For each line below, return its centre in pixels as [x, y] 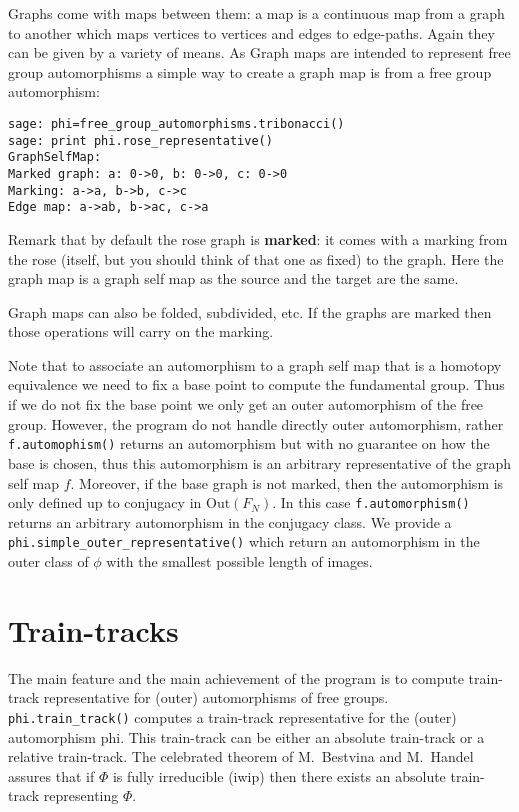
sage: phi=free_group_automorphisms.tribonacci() [176, 123]
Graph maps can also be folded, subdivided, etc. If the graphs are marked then [250, 311]
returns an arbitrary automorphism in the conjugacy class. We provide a [230, 521]
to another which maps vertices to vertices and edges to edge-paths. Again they [251, 32]
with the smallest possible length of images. [239, 561]
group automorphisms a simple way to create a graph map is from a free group [250, 71]
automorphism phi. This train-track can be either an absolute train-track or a [246, 736]
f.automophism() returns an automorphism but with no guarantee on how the [249, 443]
